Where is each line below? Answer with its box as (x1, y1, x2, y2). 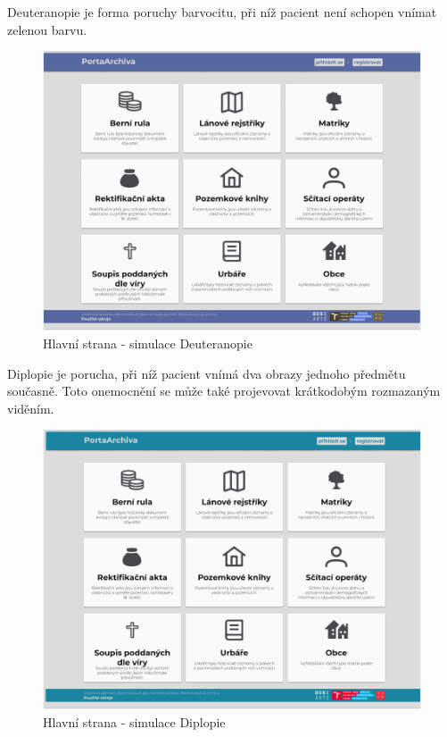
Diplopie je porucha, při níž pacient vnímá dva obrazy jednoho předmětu (7, 364, 406, 382)
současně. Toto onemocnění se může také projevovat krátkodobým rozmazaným (7, 381, 441, 400)
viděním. (7, 398, 54, 417)
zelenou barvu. (7, 20, 87, 38)
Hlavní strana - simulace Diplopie (43, 713, 226, 732)
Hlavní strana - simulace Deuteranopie (43, 333, 252, 352)
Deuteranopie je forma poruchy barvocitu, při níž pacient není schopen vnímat (7, 3, 437, 21)
